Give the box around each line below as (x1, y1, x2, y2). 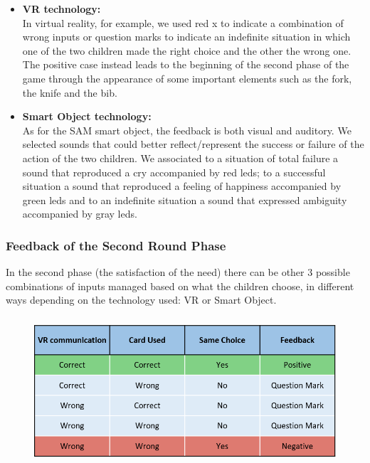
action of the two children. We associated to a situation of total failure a (22, 150, 339, 165)
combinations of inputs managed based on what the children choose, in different (6, 278, 354, 293)
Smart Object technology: (22, 109, 152, 124)
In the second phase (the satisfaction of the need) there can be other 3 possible (6, 265, 350, 280)
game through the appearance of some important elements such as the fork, (22, 70, 352, 85)
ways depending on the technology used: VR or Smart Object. (6, 292, 277, 307)
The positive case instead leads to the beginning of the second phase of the (22, 57, 349, 72)
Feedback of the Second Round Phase (6, 236, 226, 254)
